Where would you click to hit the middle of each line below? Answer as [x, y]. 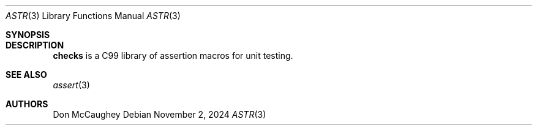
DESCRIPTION [35, 45]
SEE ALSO [26, 75]
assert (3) [71, 85]
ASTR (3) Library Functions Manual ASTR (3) [93, 16]
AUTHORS [27, 104]
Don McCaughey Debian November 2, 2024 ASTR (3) [160, 114]
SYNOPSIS [28, 35]
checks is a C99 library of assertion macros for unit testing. [173, 55]
